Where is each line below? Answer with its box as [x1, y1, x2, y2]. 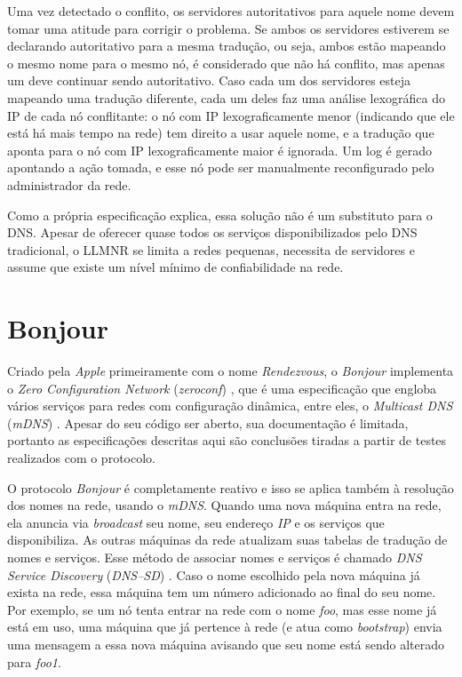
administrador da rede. [7, 175, 131, 194]
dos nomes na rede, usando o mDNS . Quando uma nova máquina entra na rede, [7, 496, 442, 514]
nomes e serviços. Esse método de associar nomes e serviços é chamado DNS [7, 547, 422, 566]
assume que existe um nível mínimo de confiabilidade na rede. [7, 258, 344, 276]
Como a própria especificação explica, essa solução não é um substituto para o [7, 205, 433, 224]
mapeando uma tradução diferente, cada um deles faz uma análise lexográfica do [7, 88, 445, 107]
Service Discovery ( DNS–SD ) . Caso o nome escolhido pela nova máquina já [7, 565, 420, 584]
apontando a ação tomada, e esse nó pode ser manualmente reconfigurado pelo [7, 158, 434, 177]
